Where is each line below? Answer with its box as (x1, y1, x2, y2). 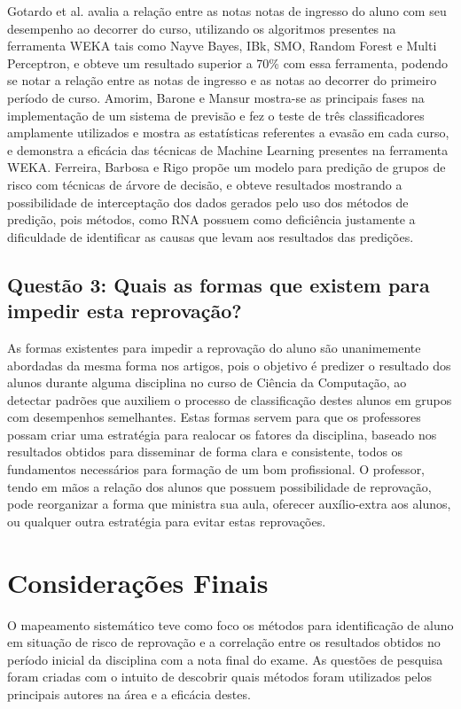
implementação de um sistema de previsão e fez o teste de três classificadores (7, 105, 425, 124)
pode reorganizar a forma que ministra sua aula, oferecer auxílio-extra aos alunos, (7, 495, 451, 513)
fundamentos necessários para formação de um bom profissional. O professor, (7, 460, 426, 479)
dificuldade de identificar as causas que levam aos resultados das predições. (7, 227, 414, 245)
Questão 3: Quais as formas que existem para (7, 270, 430, 298)
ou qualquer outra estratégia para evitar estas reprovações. (7, 511, 326, 530)
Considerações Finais (7, 564, 269, 600)
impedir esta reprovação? (7, 297, 242, 324)
